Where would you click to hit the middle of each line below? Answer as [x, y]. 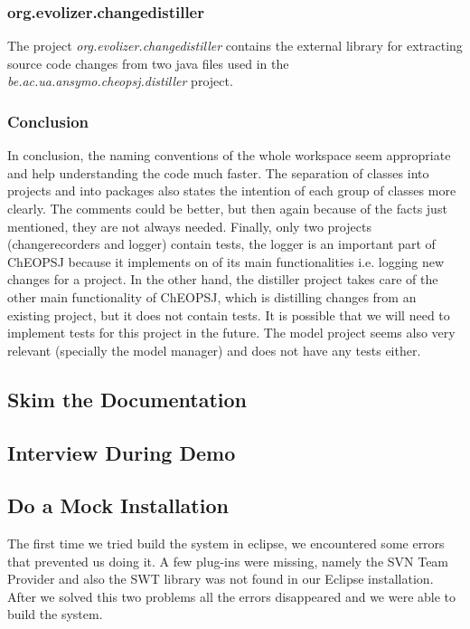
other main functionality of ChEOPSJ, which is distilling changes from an [212, 296]
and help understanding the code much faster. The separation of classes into [218, 172]
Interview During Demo [122, 452]
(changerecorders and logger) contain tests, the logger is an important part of [221, 244]
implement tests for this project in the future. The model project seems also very [231, 333]
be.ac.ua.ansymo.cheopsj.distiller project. [120, 81]
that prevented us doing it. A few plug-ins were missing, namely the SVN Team [228, 561]
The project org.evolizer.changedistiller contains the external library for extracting [235, 46]
